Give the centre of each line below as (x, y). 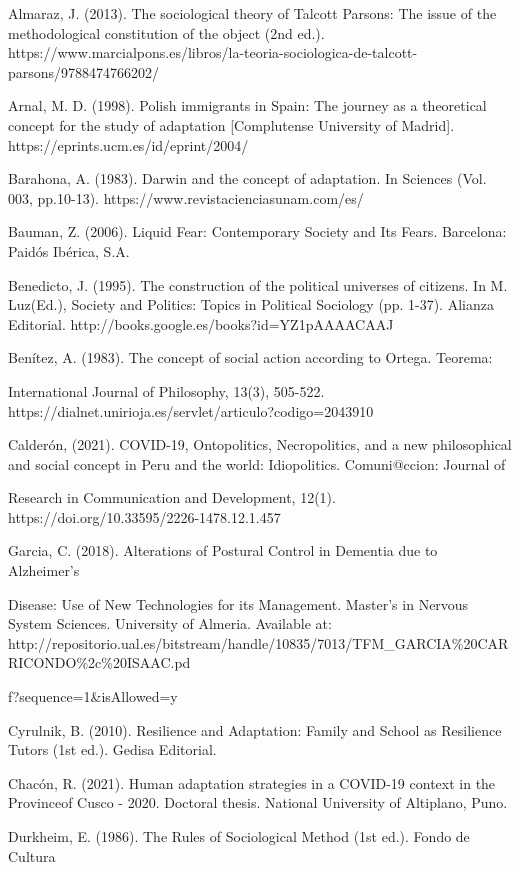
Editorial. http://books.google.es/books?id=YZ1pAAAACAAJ (201, 323)
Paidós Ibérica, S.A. (69, 250)
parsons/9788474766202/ (84, 71)
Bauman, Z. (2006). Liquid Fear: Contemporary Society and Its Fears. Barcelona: (257, 231)
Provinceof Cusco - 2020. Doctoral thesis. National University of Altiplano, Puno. (258, 802)
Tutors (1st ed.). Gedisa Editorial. (112, 749)
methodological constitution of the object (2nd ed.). (166, 32)
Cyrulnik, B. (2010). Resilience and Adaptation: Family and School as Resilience (255, 729)
